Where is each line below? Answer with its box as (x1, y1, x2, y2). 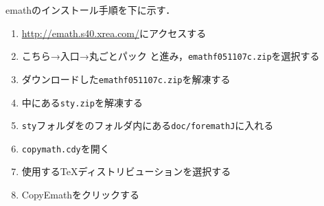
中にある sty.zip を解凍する (21, 95, 143, 109)
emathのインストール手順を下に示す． (5, 3, 176, 16)
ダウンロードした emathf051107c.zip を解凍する (21, 71, 231, 86)
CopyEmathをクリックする (21, 187, 140, 202)
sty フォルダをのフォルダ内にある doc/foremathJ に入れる (21, 118, 274, 133)
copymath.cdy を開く (21, 141, 110, 155)
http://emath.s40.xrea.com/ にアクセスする (21, 25, 207, 40)
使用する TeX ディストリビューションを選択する (21, 164, 231, 179)
